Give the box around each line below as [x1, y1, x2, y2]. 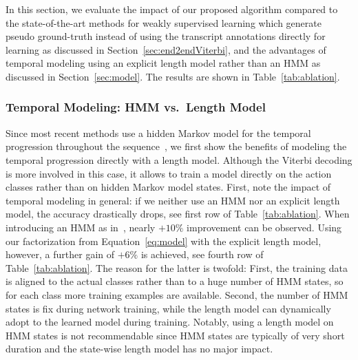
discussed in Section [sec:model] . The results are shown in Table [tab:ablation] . [6, 69, 340, 83]
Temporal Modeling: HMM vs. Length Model [6, 98, 266, 116]
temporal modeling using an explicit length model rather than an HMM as [6, 56, 321, 70]
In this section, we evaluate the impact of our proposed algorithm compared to [6, 2, 338, 16]
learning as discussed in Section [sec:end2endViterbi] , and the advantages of [6, 42, 326, 56]
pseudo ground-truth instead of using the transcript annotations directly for [6, 29, 326, 43]
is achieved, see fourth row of [140, 247, 264, 262]
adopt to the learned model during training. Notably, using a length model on [6, 315, 334, 329]
